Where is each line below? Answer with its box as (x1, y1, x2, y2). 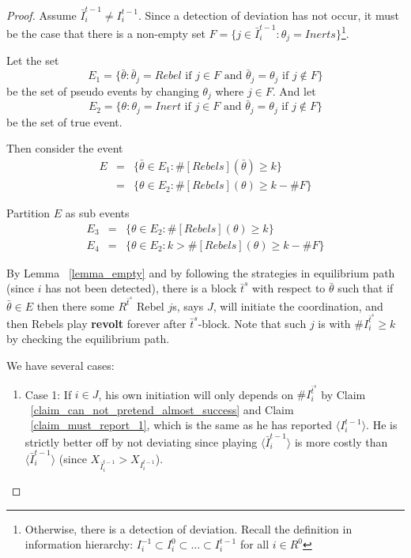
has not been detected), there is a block (45, 280, 237, 296)
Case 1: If (25, 386, 72, 402)
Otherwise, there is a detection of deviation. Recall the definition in (25, 520, 353, 537)
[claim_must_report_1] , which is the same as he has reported (30, 417, 333, 433)
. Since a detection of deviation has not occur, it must (138, 6, 399, 23)
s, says (172, 297, 204, 314)
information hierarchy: (25, 536, 134, 552)
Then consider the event (6, 140, 123, 156)
